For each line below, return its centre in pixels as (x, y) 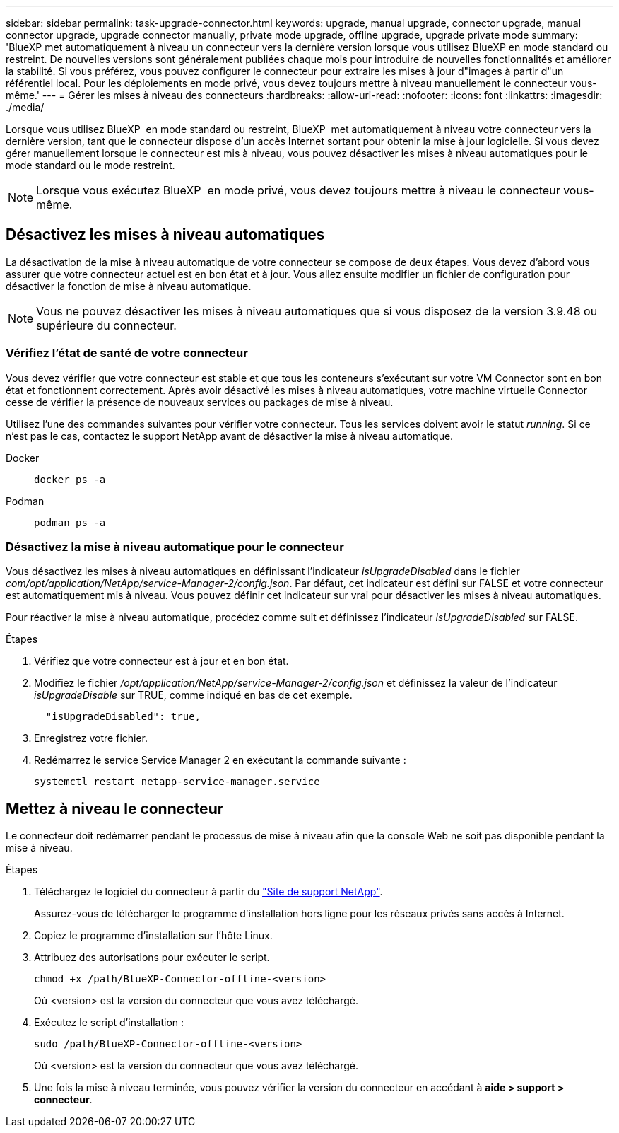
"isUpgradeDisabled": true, (123, 717)
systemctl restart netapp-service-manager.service (177, 782)
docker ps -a (70, 479)
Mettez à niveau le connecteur (115, 808)
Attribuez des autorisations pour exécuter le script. (152, 958)
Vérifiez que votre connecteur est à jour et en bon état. (161, 661)
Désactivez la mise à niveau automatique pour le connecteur (175, 546)
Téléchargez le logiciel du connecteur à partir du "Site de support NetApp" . (208, 892)
